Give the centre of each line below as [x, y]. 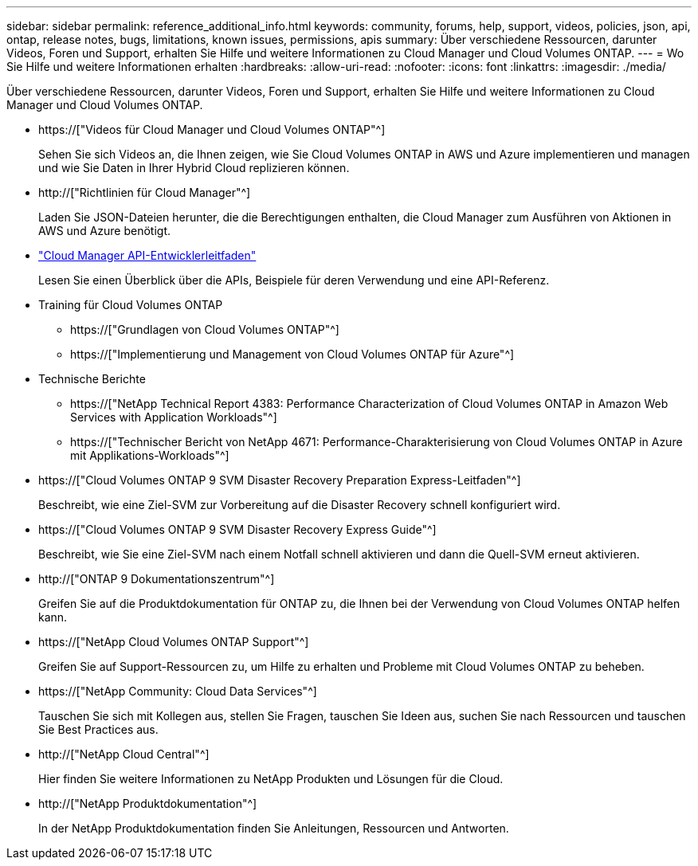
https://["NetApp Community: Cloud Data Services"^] [178, 691]
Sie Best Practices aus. [98, 729]
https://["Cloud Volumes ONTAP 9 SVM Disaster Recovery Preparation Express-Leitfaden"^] [280, 480]
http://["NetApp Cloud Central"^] [124, 754]
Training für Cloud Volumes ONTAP [131, 305]
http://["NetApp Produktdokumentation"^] [148, 803]
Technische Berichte [92, 379]
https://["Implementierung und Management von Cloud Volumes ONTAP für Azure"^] [292, 354]
